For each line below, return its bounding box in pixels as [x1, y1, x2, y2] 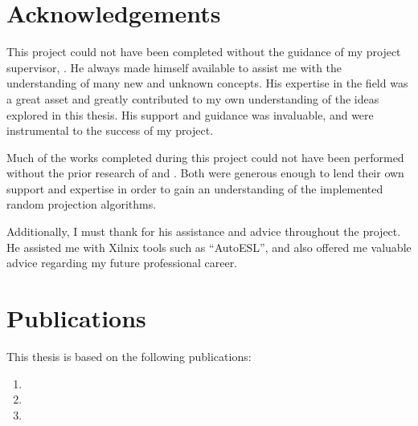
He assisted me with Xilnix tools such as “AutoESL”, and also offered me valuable [6, 238, 412, 255]
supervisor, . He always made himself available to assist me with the [6, 59, 342, 75]
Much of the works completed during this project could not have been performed [6, 148, 404, 165]
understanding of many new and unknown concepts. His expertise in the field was [6, 75, 408, 91]
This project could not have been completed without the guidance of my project [6, 43, 401, 60]
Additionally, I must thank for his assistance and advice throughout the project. [6, 223, 401, 240]
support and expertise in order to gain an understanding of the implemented [6, 180, 383, 197]
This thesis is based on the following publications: [6, 347, 252, 364]
